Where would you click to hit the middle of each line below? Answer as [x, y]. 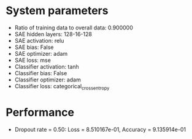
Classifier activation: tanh [47, 66]
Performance [40, 112]
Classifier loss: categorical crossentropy [62, 87]
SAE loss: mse [33, 60]
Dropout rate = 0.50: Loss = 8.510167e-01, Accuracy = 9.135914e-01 [100, 129]
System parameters [57, 11]
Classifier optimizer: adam [48, 80]
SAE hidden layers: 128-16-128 [53, 34]
